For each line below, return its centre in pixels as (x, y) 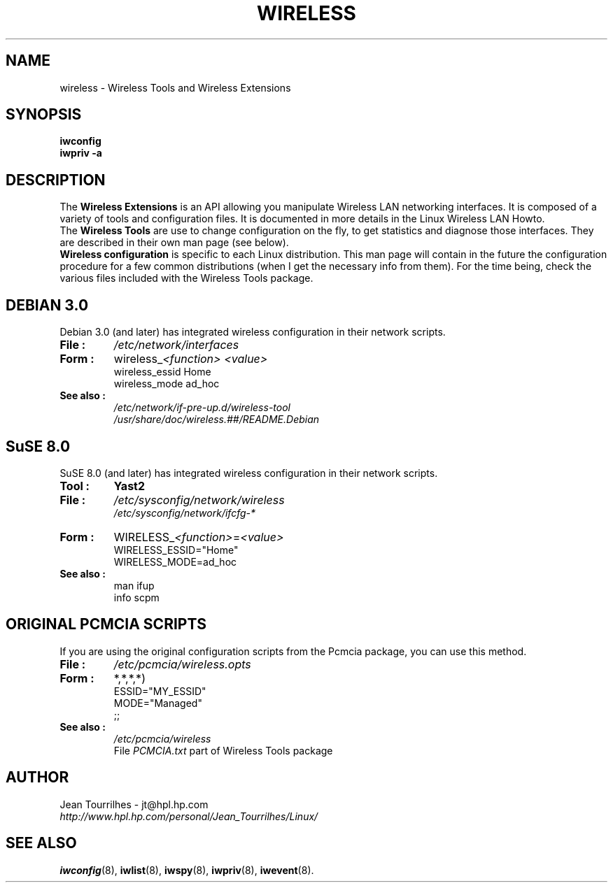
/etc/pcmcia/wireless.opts (182, 664)
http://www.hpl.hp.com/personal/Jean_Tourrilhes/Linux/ (189, 816)
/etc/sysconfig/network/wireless (199, 500)
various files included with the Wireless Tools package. (186, 278)
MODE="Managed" (158, 703)
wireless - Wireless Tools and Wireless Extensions (175, 87)
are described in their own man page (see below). (174, 243)
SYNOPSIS (44, 115)
